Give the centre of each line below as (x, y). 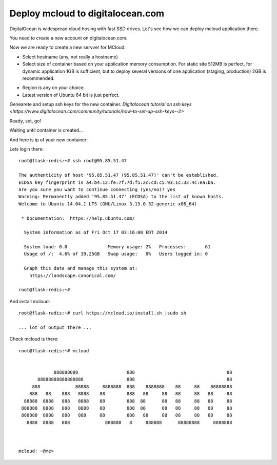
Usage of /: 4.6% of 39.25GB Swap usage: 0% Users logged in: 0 (116, 254)
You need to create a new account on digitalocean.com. (68, 38)
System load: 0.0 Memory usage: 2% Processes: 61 (117, 247)
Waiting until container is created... (46, 130)
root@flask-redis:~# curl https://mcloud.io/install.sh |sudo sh (103, 313)
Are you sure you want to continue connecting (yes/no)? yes (97, 189)
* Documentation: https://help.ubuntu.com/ (78, 218)
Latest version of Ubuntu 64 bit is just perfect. (71, 95)
